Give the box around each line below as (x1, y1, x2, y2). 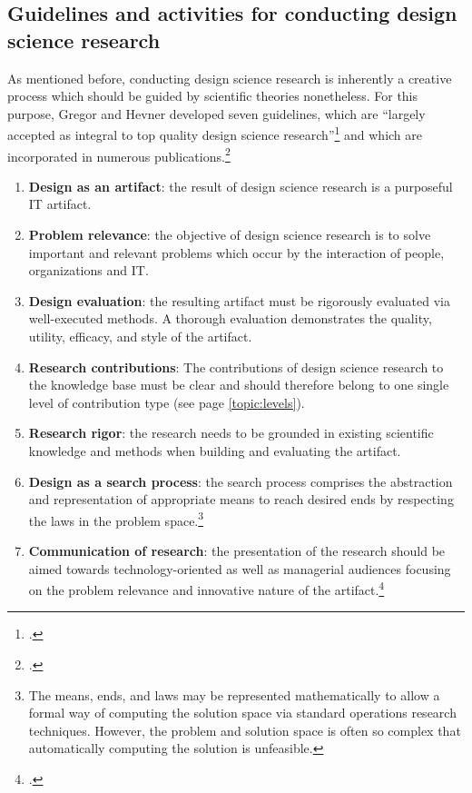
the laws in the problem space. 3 (28, 508, 204, 530)
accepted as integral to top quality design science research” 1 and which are (7, 123, 422, 144)
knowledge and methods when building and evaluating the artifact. (28, 441, 401, 460)
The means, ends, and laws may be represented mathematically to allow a (28, 685, 440, 704)
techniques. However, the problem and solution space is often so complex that (28, 720, 461, 739)
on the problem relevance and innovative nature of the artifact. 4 (28, 578, 385, 599)
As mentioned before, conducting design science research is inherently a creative (7, 68, 452, 87)
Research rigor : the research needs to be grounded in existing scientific (28, 423, 434, 442)
